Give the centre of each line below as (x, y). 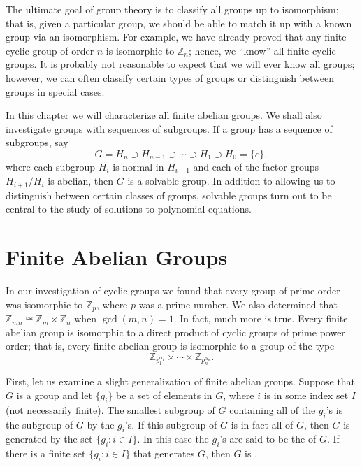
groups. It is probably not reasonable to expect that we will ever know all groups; (180, 64)
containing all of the (273, 409)
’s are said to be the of (268, 439)
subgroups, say (37, 142)
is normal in (138, 166)
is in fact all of (262, 424)
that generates (164, 453)
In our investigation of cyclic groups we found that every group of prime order (173, 290)
